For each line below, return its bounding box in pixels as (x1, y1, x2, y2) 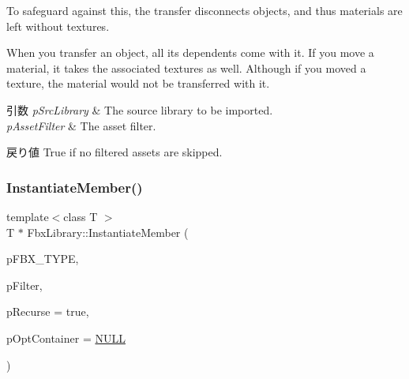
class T (63, 208, 98, 224)
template (6, 208, 49, 224)
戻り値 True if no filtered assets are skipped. (6, 144, 223, 160)
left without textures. (6, 17, 110, 34)
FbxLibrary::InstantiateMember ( (27, 223, 189, 240)
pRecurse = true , (6, 303, 89, 320)
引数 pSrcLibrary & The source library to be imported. (6, 101, 273, 118)
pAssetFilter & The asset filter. (6, 117, 156, 133)
